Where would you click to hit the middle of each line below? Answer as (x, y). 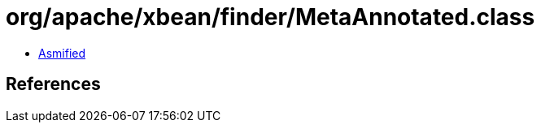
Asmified (62, 53)
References (53, 84)
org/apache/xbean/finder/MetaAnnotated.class (270, 17)
